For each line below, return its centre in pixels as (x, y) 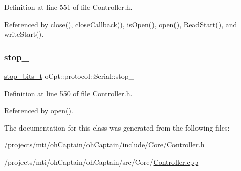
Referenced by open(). (39, 110)
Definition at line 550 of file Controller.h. (68, 93)
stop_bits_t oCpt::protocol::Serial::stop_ (69, 76)
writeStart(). (24, 34)
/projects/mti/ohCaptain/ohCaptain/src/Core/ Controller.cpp (101, 162)
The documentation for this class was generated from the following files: (117, 127)
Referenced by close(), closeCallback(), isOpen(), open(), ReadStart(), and (121, 24)
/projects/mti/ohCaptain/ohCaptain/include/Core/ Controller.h (104, 145)
